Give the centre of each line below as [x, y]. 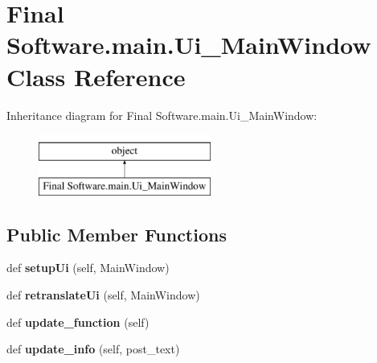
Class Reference [96, 76]
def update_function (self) [78, 322]
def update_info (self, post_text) [93, 349]
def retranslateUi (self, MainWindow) [103, 295]
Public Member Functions [117, 234]
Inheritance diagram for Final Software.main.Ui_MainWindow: [162, 115]
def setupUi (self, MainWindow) [88, 268]
